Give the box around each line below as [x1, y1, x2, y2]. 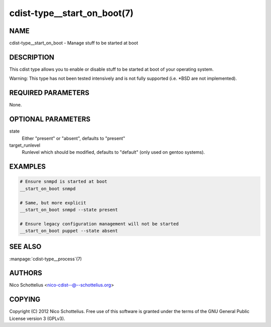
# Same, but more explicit [20, 200, 86, 205]
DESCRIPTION [9, 53, 55, 61]
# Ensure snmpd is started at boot [20, 179, 107, 184]
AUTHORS [9, 269, 43, 277]
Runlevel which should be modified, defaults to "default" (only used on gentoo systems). [22, 149, 205, 155]
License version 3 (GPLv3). [9, 315, 65, 321]
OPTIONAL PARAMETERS [9, 115, 91, 124]
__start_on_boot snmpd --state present [20, 206, 118, 212]
